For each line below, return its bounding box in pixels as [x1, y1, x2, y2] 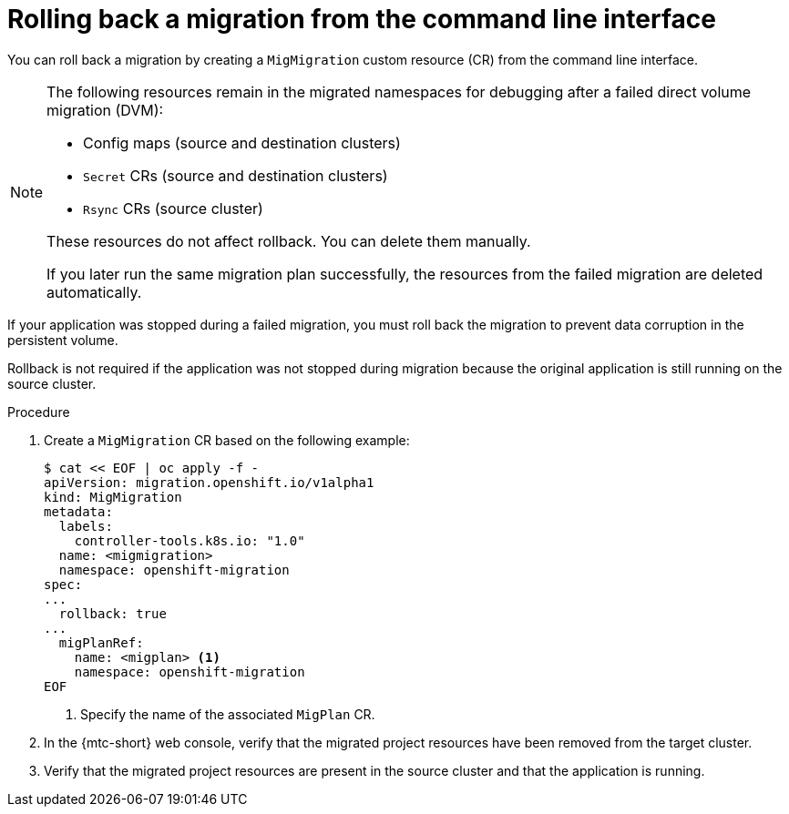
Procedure [7, 403, 70, 420]
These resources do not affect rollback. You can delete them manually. [46, 231, 531, 250]
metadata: [44, 504, 113, 519]
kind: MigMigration [44, 489, 182, 504]
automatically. [46, 282, 142, 301]
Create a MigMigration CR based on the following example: [44, 432, 410, 448]
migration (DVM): [46, 100, 164, 119]
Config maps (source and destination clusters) [83, 133, 401, 152]
